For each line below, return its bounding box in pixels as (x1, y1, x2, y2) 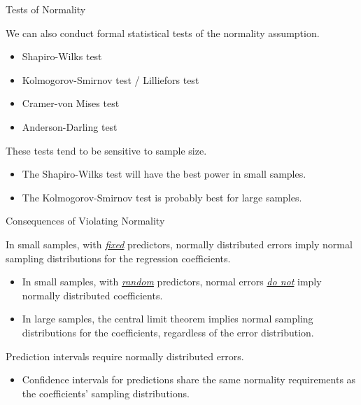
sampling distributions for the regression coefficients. (6, 250, 231, 265)
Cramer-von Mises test (22, 96, 120, 111)
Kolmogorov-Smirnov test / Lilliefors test (22, 72, 199, 87)
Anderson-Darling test (22, 119, 118, 134)
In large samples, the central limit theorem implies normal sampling (22, 311, 313, 326)
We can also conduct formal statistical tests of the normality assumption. (6, 25, 320, 40)
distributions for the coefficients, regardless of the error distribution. (22, 325, 314, 339)
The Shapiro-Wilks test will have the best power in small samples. (22, 166, 306, 181)
